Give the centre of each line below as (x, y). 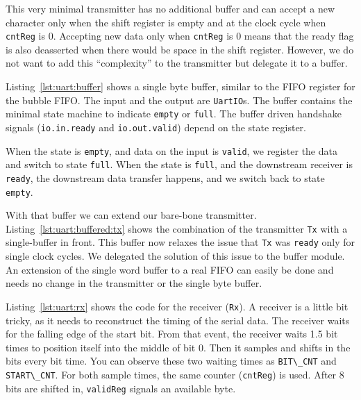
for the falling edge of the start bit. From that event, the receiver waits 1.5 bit (172, 334)
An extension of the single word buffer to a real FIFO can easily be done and (170, 269)
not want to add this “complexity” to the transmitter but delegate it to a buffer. (177, 63)
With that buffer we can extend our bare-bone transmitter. (131, 215)
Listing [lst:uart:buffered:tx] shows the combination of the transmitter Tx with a (177, 228)
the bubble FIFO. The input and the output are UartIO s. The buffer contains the (179, 100)
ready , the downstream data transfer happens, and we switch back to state (165, 177)
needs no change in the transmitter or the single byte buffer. (134, 283)
